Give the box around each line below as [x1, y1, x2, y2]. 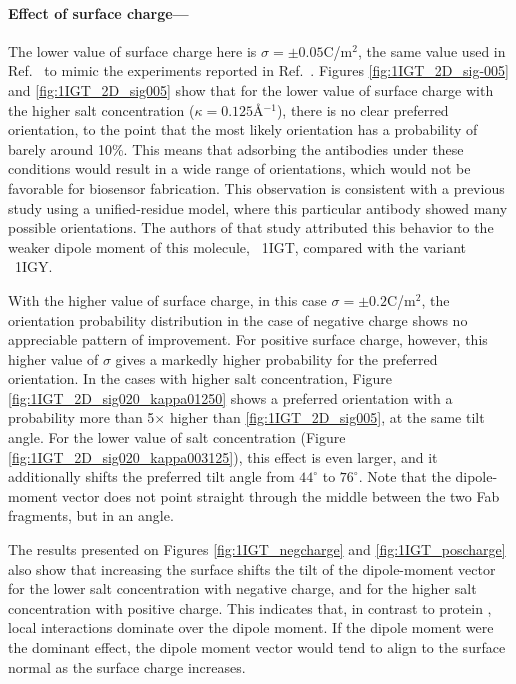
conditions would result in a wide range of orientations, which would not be [8, 158, 471, 179]
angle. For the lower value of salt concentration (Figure [8, 427, 346, 448]
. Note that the [358, 466, 451, 487]
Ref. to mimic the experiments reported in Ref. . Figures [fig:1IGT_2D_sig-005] [8, 60, 509, 81]
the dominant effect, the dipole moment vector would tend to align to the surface [8, 637, 506, 658]
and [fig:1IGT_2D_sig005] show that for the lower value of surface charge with [8, 79, 494, 100]
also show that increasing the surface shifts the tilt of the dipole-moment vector [8, 558, 496, 579]
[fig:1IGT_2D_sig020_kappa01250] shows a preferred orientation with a [8, 387, 453, 408]
